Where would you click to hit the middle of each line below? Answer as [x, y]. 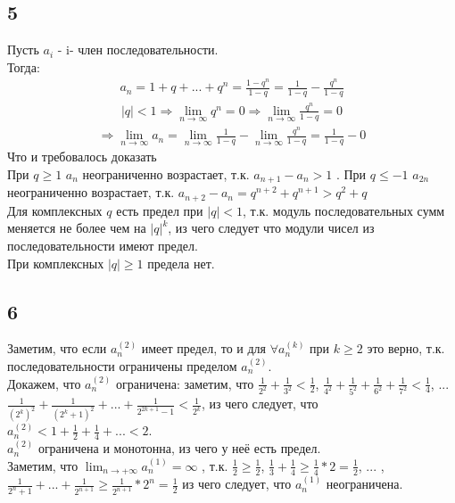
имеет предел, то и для [204, 348]
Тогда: [24, 66]
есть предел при [160, 210]
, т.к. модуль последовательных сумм [343, 210]
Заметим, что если [57, 348]
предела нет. [181, 263]
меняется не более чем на [77, 228]
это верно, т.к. [406, 348]
